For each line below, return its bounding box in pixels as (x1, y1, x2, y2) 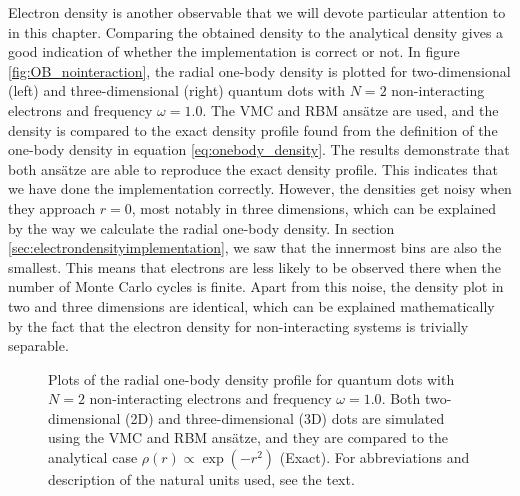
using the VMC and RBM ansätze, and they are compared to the (48, 427, 448, 448)
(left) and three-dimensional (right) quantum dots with (8, 80, 346, 101)
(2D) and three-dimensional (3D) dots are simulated (125, 407, 445, 428)
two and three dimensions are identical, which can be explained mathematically (8, 295, 495, 316)
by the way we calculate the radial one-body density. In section (8, 217, 395, 238)
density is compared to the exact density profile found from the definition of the (8, 119, 498, 140)
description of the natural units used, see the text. (48, 469, 355, 490)
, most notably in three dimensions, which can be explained (131, 197, 497, 218)
